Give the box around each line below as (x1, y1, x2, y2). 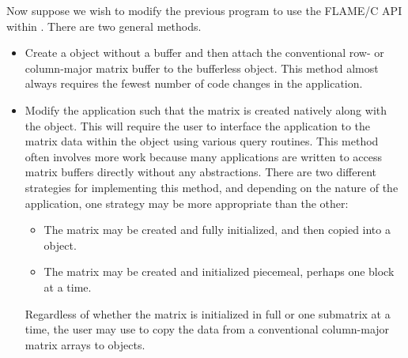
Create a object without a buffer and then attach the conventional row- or (25, 44, 384, 61)
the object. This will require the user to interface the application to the (25, 117, 371, 134)
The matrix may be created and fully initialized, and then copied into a (43, 221, 391, 238)
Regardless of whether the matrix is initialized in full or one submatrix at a (25, 305, 391, 322)
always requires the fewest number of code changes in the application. (25, 75, 363, 92)
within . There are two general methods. (6, 17, 202, 34)
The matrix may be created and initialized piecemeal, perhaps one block (43, 263, 395, 280)
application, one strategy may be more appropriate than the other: (25, 194, 349, 211)
